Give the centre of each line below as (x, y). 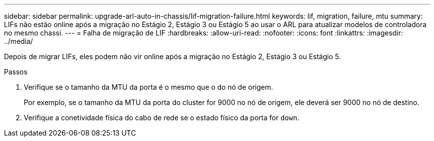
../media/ (19, 41)
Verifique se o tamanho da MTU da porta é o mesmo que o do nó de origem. (148, 87)
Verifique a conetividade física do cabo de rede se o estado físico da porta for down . (162, 118)
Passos (16, 72)
